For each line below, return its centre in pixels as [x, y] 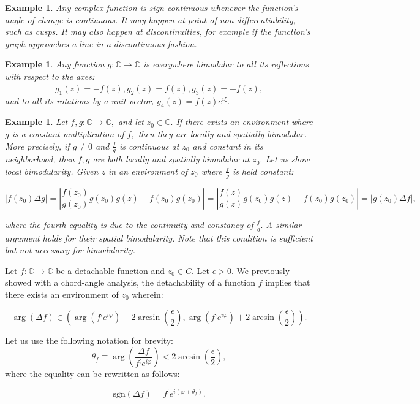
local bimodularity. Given [52, 171]
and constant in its [228, 146]
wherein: [148, 295]
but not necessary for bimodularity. [70, 250]
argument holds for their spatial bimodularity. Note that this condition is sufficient [159, 238]
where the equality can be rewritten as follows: [92, 374]
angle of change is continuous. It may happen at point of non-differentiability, [151, 19]
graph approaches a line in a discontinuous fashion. [101, 43]
